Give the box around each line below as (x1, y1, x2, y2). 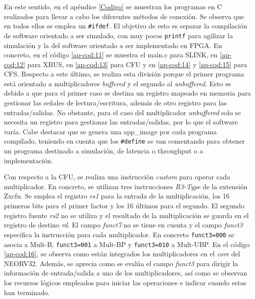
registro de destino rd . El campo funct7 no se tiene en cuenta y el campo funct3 (4, 220, 243, 230)
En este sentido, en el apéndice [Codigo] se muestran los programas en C (4, 1, 222, 11)
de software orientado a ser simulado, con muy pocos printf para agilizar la (4, 30, 233, 40)
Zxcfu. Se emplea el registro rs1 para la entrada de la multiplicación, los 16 (4, 191, 230, 201)
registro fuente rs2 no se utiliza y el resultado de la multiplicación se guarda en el (4, 210, 249, 220)
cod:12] (4, 59, 25, 69)
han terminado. (4, 287, 50, 297)
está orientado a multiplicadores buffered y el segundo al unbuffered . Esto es (4, 78, 231, 88)
